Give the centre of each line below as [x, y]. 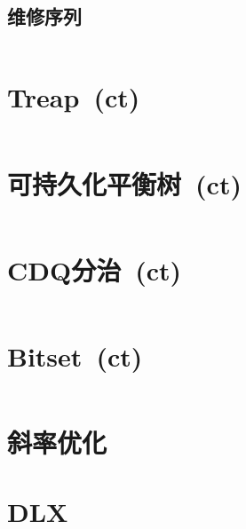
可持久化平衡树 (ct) [124, 183]
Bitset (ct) [75, 355]
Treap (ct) [74, 97]
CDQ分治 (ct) [95, 269]
